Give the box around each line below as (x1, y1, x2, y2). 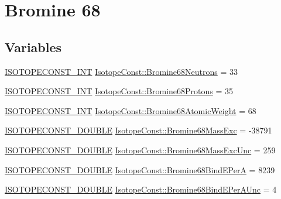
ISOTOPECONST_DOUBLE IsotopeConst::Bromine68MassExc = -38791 (5, 124, 272, 136)
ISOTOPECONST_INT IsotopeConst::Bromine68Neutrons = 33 (5, 65, 238, 77)
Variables (5, 37, 62, 56)
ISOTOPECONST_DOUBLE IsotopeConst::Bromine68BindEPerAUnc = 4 (5, 183, 277, 195)
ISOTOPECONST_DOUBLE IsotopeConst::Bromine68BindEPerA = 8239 (5, 163, 275, 176)
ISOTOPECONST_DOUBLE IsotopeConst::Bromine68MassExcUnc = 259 (5, 143, 276, 156)
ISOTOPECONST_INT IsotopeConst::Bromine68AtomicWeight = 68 (5, 104, 256, 116)
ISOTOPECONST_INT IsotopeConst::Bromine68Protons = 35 (5, 85, 234, 97)
